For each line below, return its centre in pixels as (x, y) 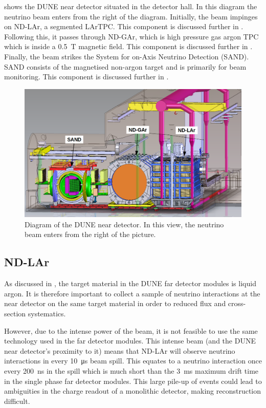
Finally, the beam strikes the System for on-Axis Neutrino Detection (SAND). (127, 56)
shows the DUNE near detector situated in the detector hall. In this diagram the (131, 6)
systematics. (47, 314)
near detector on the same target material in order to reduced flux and (115, 303)
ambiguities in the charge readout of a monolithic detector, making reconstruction (133, 391)
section (15, 314)
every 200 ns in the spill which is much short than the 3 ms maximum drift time (131, 370)
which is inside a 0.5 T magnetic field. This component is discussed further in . (128, 46)
